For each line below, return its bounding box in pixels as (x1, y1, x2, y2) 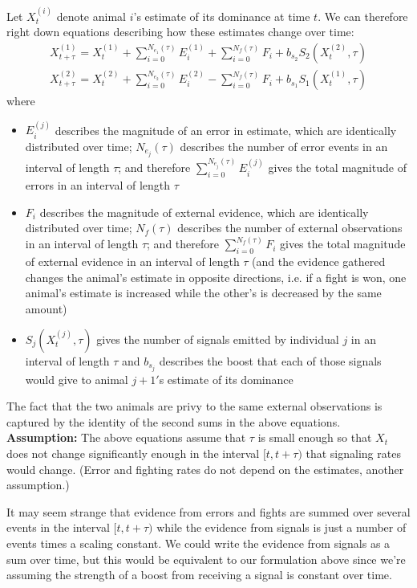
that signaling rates (306, 445, 401, 462)
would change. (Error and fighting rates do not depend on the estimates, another (6, 460, 404, 477)
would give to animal (25, 370, 128, 387)
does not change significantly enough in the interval (6, 445, 260, 462)
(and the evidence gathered (252, 253, 386, 270)
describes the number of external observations (177, 219, 403, 236)
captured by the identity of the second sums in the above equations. (6, 413, 341, 430)
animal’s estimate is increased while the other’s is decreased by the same (25, 284, 382, 301)
